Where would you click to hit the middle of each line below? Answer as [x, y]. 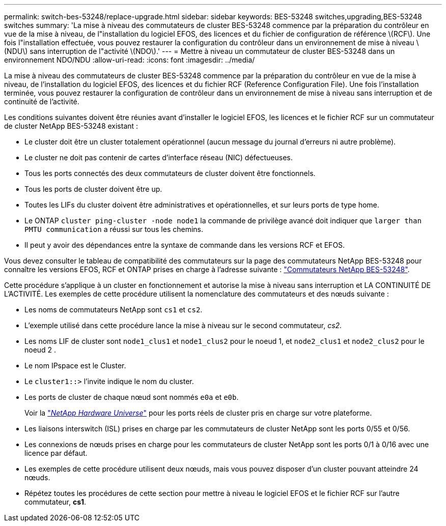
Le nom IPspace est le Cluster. [75, 366]
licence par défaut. [56, 453]
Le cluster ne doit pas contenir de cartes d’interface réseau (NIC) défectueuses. [159, 157]
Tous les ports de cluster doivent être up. [93, 189]
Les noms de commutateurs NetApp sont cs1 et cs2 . [114, 310]
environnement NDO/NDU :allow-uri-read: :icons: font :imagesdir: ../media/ [130, 60]
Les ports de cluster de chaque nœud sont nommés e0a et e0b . [132, 397]
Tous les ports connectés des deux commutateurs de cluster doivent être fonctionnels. [170, 173]
